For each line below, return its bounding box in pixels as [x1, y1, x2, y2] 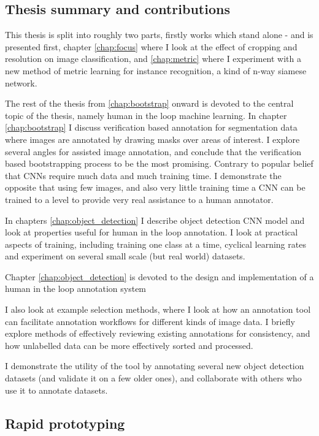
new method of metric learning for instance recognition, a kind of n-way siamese [5, 64, 307, 77]
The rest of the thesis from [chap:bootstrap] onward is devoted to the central [5, 97, 294, 110]
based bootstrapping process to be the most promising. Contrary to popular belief [5, 157, 313, 170]
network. [5, 76, 37, 89]
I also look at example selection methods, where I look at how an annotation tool [5, 303, 311, 316]
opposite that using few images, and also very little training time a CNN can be [5, 181, 306, 194]
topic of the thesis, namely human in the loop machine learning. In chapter [5, 109, 287, 121]
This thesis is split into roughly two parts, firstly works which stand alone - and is [5, 28, 313, 41]
